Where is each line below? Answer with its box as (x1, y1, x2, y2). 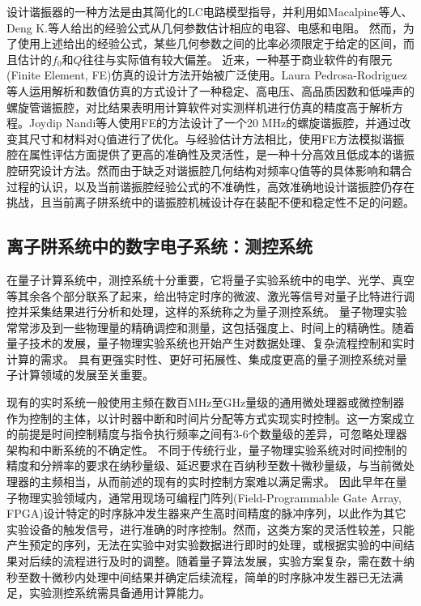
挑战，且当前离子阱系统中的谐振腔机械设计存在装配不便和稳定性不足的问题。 (6, 194, 415, 211)
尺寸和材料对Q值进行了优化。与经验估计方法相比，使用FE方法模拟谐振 (28, 130, 405, 147)
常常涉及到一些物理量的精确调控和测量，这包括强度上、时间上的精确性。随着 (6, 318, 415, 335)
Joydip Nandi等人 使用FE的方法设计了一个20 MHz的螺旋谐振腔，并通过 (28, 114, 400, 131)
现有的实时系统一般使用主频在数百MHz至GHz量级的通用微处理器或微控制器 (6, 394, 405, 411)
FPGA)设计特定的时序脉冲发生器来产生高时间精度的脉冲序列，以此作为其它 (6, 505, 406, 522)
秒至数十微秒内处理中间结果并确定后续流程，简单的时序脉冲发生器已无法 (6, 568, 392, 585)
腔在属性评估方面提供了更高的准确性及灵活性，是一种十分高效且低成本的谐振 (6, 146, 415, 163)
